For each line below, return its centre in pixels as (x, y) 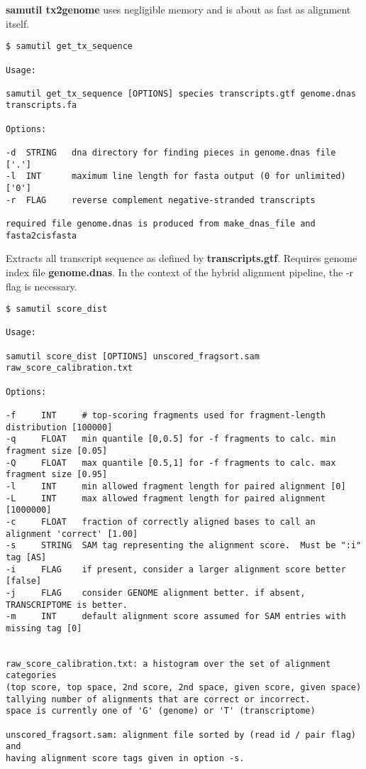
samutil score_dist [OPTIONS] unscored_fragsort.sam (133, 356)
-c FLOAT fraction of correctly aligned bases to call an (161, 522)
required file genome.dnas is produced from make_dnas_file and (161, 224)
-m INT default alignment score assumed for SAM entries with (176, 617)
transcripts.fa (41, 105)
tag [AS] (26, 557)
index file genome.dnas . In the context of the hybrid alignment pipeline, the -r (180, 272)
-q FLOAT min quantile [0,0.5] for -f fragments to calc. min (171, 439)
